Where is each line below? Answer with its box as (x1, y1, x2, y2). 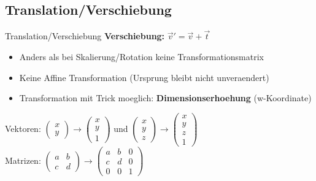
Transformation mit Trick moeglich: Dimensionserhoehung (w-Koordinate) (19, 91, 312, 104)
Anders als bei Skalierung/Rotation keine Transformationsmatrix (19, 50, 264, 63)
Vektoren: (5, 121, 41, 134)
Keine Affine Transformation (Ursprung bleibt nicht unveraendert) (19, 71, 269, 83)
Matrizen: (5, 153, 41, 166)
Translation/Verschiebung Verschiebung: (5, 29, 165, 42)
